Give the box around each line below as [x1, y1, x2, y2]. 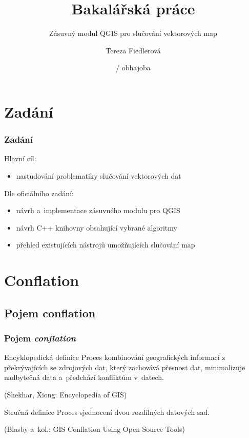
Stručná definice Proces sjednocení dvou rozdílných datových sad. [4, 406, 210, 417]
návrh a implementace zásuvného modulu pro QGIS [16, 205, 180, 216]
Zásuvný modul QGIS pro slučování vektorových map [49, 28, 217, 39]
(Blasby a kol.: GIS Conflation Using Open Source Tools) [4, 424, 185, 434]
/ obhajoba [116, 62, 151, 73]
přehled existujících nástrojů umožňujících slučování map [16, 239, 195, 250]
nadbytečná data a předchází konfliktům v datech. [4, 372, 164, 383]
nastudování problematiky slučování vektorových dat [16, 170, 181, 181]
